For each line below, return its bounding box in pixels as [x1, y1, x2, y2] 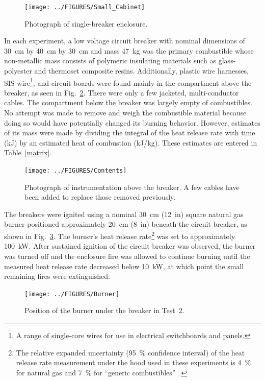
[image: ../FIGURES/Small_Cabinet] [24, 4, 145, 11]
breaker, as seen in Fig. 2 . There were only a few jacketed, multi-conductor [4, 87, 239, 98]
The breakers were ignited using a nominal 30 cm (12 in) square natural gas [4, 208, 244, 219]
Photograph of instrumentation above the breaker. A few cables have [24, 181, 240, 192]
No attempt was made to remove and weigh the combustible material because [4, 107, 247, 118]
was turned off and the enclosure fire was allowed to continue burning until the [4, 250, 250, 261]
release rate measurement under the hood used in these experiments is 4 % [16, 357, 251, 368]
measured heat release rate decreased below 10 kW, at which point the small [4, 260, 244, 271]
